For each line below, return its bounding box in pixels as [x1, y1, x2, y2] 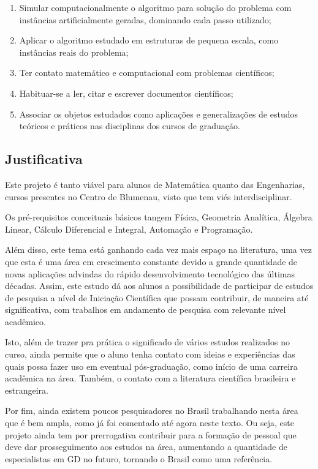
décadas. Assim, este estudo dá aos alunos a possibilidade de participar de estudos [5, 279, 314, 292]
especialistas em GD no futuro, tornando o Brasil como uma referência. [5, 452, 273, 465]
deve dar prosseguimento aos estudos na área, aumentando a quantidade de [5, 440, 287, 453]
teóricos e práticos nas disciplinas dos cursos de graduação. [19, 119, 240, 132]
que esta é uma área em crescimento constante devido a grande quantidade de [5, 255, 298, 268]
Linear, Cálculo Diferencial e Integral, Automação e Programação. [5, 222, 253, 235]
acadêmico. [5, 315, 46, 328]
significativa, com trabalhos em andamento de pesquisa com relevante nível [5, 303, 286, 316]
